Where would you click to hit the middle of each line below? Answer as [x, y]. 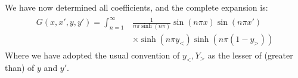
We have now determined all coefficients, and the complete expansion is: [136, 7]
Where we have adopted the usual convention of [92, 55]
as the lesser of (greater [250, 55]
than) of [20, 68]
